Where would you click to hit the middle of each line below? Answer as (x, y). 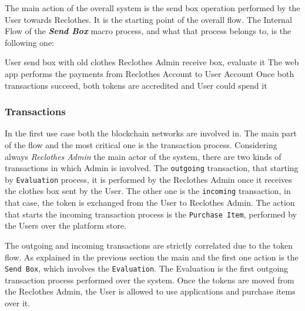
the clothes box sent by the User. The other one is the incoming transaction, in (148, 191)
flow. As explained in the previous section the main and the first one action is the (152, 257)
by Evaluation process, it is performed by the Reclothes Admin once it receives (148, 179)
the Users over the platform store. (66, 225)
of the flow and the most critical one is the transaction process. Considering (141, 144)
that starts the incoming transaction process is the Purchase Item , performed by (151, 214)
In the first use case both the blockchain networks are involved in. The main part (151, 133)
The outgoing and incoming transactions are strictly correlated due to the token (149, 245)
